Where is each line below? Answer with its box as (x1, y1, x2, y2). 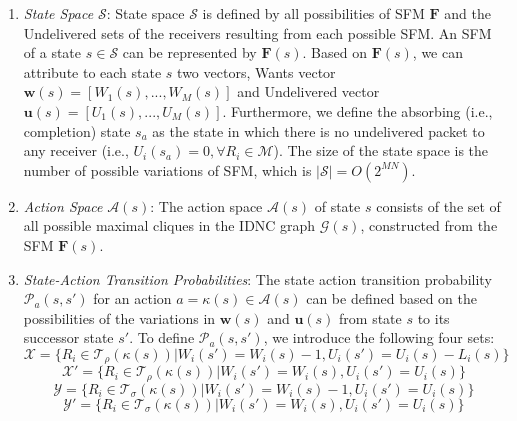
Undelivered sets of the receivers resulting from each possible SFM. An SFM (23, 22, 492, 43)
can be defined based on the (306, 288, 478, 309)
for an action (93, 288, 172, 309)
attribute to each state (23, 61, 162, 82)
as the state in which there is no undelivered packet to (152, 120, 485, 141)
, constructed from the (360, 215, 498, 236)
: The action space (150, 195, 263, 216)
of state (314, 195, 361, 216)
